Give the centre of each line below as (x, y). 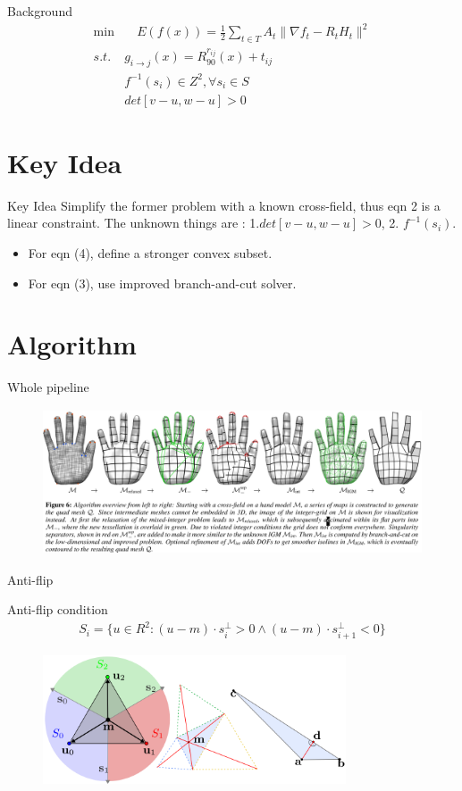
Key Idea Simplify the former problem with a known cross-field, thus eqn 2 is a (224, 205)
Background (40, 11)
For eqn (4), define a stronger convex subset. (150, 253)
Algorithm (72, 344)
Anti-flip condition (58, 609)
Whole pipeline (48, 387)
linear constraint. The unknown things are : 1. (134, 223)
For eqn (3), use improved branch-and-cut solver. (162, 283)
